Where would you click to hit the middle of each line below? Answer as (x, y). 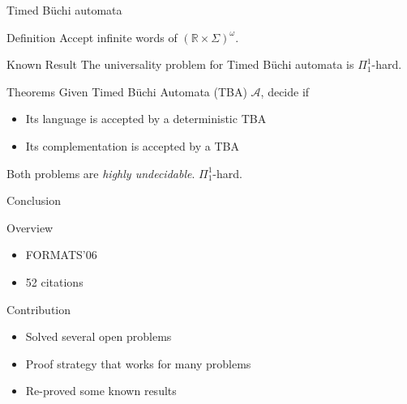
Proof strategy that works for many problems (138, 363)
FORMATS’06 (61, 255)
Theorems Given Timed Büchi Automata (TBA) (127, 91)
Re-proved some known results (101, 391)
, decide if (285, 91)
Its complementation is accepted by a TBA (132, 145)
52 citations (54, 281)
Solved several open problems (99, 336)
